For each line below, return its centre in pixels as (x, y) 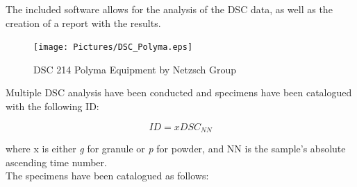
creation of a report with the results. (83, 23)
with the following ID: (52, 106)
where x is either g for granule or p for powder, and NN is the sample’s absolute (176, 149)
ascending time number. (56, 162)
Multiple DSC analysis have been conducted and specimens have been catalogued (179, 92)
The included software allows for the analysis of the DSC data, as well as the (169, 9)
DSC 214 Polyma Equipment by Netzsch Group (135, 69)
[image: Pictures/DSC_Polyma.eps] (113, 47)
